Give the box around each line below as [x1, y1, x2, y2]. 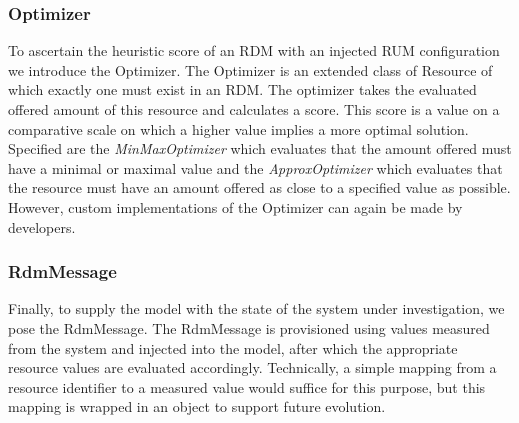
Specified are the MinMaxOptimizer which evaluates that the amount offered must [8, 138, 512, 159]
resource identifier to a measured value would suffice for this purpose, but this [8, 376, 486, 397]
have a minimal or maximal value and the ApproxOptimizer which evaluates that [8, 157, 503, 178]
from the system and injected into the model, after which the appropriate [8, 337, 458, 358]
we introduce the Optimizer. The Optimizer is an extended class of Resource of [8, 59, 493, 80]
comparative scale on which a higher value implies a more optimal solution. [8, 118, 469, 139]
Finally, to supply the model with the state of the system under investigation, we [8, 298, 505, 319]
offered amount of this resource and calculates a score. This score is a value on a [8, 99, 500, 119]
